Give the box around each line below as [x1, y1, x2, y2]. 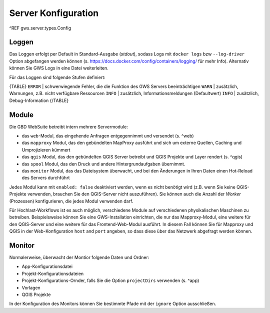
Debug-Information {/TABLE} [9, 97, 69, 103]
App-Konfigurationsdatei [21, 263, 72, 269]
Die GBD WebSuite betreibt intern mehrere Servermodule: [9, 123, 128, 129]
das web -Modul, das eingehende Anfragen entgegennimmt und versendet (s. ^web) [21, 133, 194, 139]
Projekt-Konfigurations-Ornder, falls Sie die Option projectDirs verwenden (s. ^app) [21, 277, 199, 283]
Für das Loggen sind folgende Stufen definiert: [9, 74, 105, 80]
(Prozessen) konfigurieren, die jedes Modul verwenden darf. [9, 198, 133, 204]
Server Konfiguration [9, 7, 99, 18]
